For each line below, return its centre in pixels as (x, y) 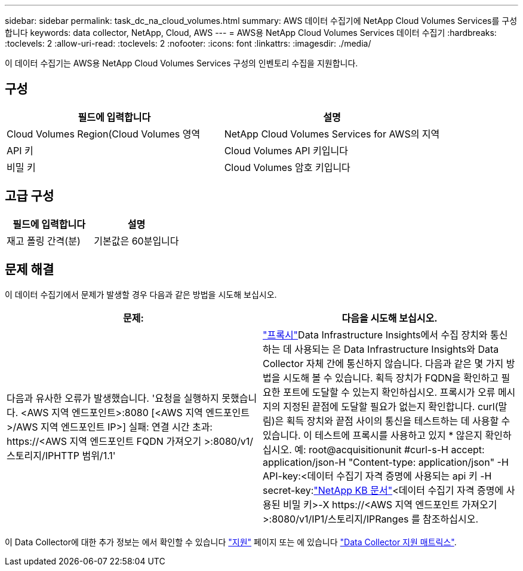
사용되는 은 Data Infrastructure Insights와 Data (397, 349)
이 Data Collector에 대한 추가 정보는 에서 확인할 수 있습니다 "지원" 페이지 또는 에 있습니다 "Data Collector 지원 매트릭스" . (231, 542)
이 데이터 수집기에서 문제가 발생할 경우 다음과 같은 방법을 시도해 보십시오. (141, 294)
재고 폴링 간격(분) (44, 241)
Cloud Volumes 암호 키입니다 (287, 167)
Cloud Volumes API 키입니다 (286, 150)
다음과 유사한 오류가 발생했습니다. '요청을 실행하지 (113, 398)
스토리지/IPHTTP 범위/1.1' (61, 455)
